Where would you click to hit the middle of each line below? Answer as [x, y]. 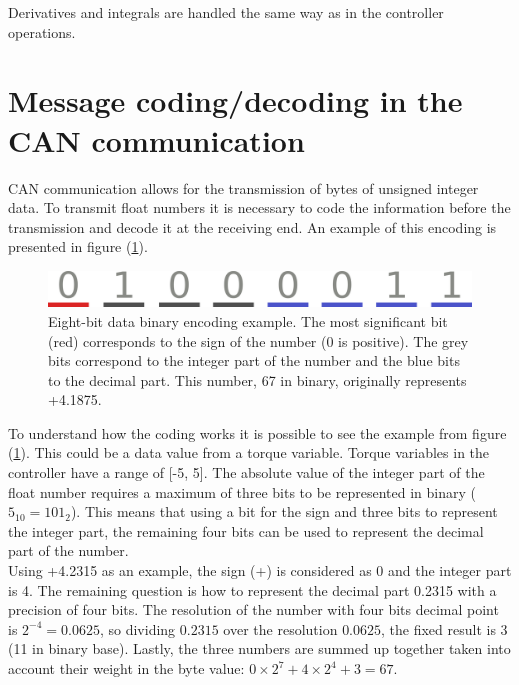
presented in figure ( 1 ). [78, 246]
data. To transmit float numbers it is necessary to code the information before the [259, 207]
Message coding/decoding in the [235, 100]
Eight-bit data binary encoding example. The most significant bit [248, 320]
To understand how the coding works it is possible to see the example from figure [257, 432]
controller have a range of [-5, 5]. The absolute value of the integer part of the [246, 472]
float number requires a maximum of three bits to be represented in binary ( [242, 491]
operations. [42, 31]
